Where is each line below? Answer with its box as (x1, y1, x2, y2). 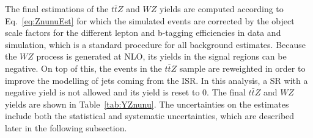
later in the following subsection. (5, 121, 127, 134)
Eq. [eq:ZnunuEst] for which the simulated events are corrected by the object (5, 14, 295, 27)
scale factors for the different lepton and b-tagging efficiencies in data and (5, 26, 281, 39)
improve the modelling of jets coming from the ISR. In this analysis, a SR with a (5, 74, 308, 86)
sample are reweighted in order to (179, 61, 306, 74)
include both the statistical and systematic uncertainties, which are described (5, 109, 295, 122)
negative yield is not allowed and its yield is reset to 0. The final (5, 86, 246, 98)
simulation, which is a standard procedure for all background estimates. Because (5, 38, 306, 50)
